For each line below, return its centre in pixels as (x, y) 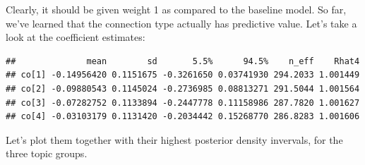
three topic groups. (47, 153)
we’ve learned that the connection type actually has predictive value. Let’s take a (181, 23)
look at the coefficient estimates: (76, 37)
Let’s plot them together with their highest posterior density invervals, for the (174, 139)
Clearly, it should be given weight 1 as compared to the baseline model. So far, (176, 9)
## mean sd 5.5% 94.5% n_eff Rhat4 (183, 61)
